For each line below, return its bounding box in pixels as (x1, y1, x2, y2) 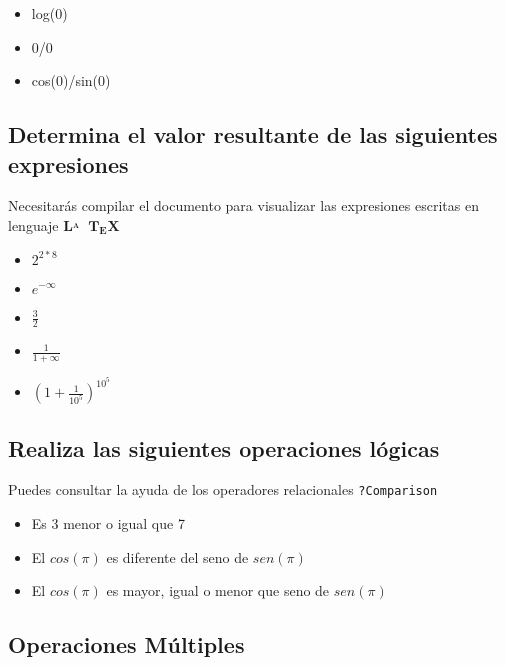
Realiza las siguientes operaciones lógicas (8, 432, 440, 463)
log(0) (31, 3, 68, 23)
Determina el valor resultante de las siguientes (8, 119, 498, 150)
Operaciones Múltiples (8, 629, 245, 660)
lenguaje (8, 214, 59, 235)
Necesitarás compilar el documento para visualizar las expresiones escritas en (8, 195, 479, 216)
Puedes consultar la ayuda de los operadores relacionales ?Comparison (8, 479, 438, 500)
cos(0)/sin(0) (31, 70, 111, 91)
